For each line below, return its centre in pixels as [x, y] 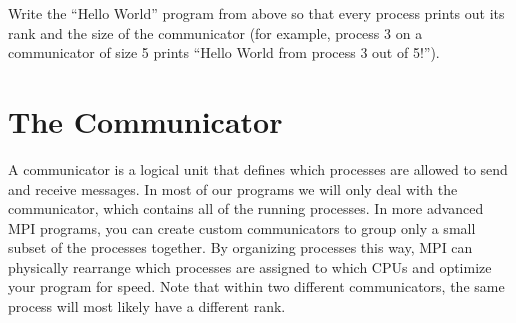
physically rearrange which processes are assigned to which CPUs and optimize [250, 266]
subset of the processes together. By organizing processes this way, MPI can [240, 247]
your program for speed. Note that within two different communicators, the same [256, 286]
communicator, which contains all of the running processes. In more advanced [246, 208]
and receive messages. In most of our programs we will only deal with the [233, 188]
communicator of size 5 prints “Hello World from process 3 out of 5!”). [224, 52]
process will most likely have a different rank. [147, 306]
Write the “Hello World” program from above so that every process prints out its [256, 13]
